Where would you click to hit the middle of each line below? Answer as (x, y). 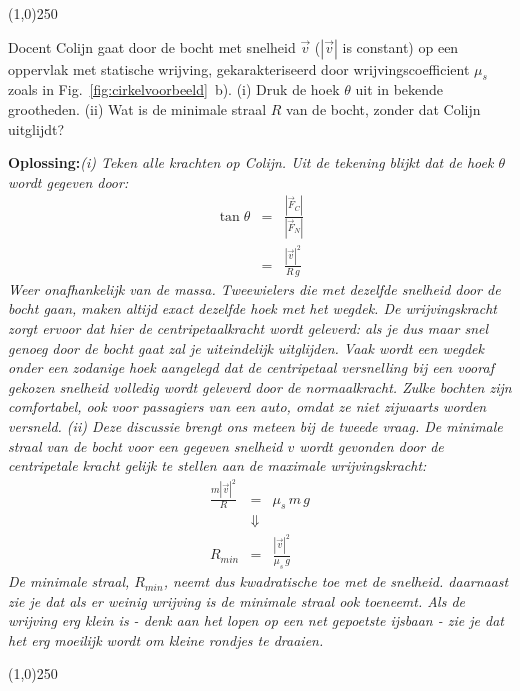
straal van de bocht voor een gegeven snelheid (145, 445)
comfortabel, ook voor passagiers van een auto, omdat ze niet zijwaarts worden (247, 406)
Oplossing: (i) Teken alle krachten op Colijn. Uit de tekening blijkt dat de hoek (251, 162)
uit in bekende (399, 89)
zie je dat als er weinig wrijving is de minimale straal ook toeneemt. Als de (237, 600)
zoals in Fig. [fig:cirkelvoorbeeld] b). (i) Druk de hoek (174, 89)
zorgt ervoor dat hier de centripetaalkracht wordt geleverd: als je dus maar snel (248, 327)
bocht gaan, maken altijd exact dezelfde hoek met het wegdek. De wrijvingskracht (253, 308)
